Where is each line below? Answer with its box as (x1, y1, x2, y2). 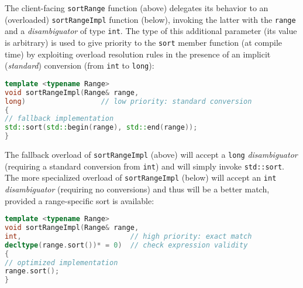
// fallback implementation (5, 114, 114, 123)
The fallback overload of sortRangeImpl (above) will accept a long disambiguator (5, 148, 298, 160)
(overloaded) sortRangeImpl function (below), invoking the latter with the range (5, 13, 296, 25)
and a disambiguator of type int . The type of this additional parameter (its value (5, 25, 297, 37)
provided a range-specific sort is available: (5, 194, 154, 206)
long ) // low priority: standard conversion (5, 97, 252, 106)
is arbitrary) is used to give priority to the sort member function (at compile (5, 36, 282, 48)
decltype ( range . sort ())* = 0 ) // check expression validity (5, 240, 248, 249)
